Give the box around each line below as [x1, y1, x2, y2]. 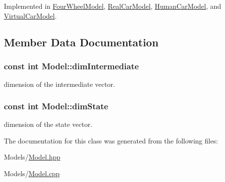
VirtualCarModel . [4, 10, 57, 20]
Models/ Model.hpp [4, 152, 61, 162]
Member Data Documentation [4, 34, 159, 49]
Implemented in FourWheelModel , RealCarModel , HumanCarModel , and [4, 1, 222, 11]
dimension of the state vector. [4, 119, 92, 129]
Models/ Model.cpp [4, 168, 60, 178]
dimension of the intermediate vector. [4, 79, 115, 89]
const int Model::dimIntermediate [4, 60, 139, 72]
